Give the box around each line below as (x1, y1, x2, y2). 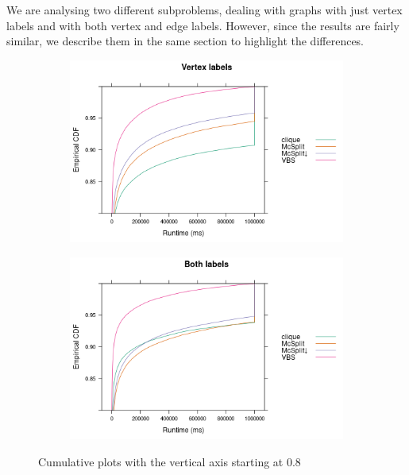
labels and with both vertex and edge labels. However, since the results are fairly (6, 17, 399, 33)
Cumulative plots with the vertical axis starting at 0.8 (38, 453, 301, 469)
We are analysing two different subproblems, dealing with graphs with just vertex (6, 2, 403, 17)
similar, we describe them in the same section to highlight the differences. (6, 33, 365, 49)
